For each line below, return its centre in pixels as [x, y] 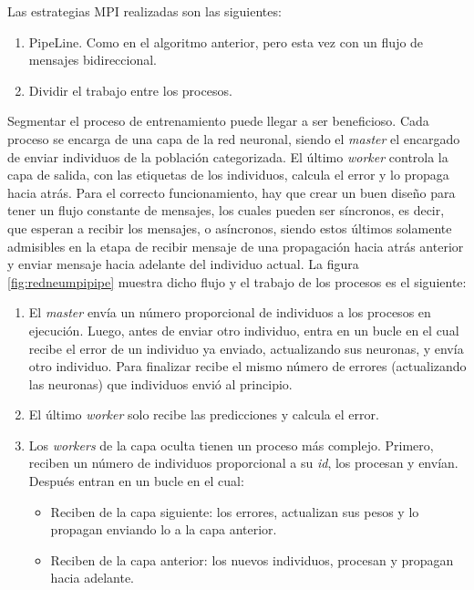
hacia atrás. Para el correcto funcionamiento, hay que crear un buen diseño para [232, 192]
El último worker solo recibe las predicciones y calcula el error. [204, 414]
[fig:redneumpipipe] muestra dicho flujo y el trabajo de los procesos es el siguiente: [237, 281]
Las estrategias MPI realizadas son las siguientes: [144, 11]
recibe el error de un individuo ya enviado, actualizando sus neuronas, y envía [246, 348]
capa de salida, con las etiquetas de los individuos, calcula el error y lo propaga [228, 175]
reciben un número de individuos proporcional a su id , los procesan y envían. [243, 463]
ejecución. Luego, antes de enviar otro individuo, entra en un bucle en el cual [244, 330]
